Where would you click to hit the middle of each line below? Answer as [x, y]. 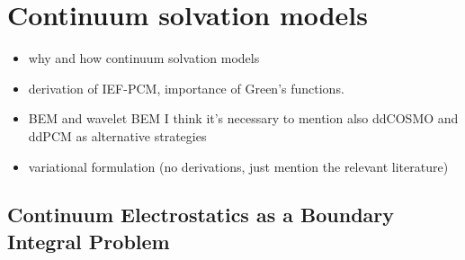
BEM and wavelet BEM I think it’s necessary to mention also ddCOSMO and [243, 118]
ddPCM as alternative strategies [117, 135]
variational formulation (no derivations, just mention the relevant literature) [238, 166]
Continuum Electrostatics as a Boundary [201, 215]
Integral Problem [89, 241]
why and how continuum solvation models [144, 58]
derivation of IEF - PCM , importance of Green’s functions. [186, 88]
